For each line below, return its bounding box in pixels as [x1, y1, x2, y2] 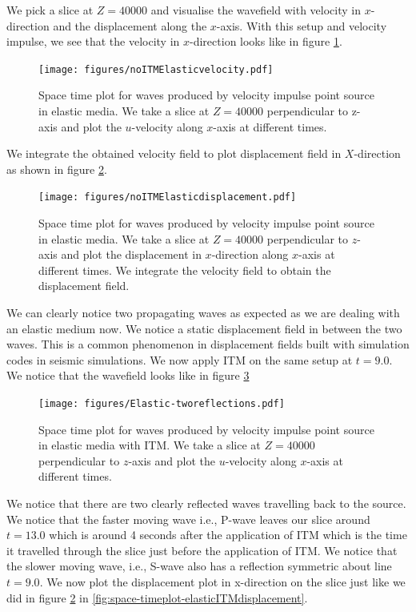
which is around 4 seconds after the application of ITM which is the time [49, 526, 407, 543]
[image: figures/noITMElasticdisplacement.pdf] [38, 191, 297, 203]
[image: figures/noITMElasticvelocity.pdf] [38, 63, 274, 75]
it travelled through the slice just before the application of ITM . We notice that [6, 542, 398, 558]
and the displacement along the [53, 17, 207, 34]
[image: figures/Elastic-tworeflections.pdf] [38, 398, 285, 409]
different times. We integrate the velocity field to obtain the [38, 261, 331, 278]
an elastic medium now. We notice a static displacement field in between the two [6, 320, 402, 336]
